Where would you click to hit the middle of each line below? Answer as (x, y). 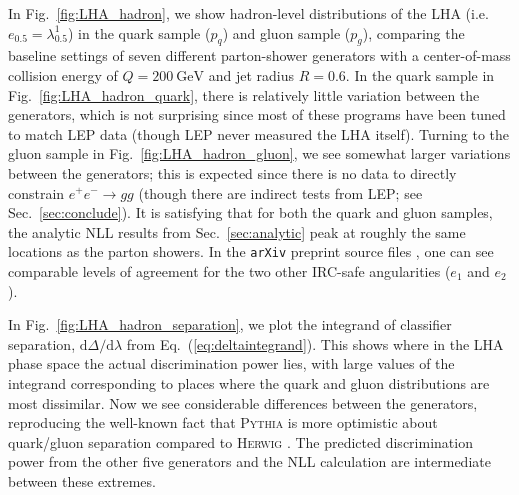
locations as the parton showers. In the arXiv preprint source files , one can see (251, 251)
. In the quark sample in (420, 74)
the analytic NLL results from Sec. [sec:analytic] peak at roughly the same (237, 231)
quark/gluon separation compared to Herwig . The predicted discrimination (240, 441)
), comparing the (413, 32)
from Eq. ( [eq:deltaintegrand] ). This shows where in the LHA (315, 343)
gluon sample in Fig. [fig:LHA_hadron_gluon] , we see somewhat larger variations (259, 153)
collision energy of (63, 74)
